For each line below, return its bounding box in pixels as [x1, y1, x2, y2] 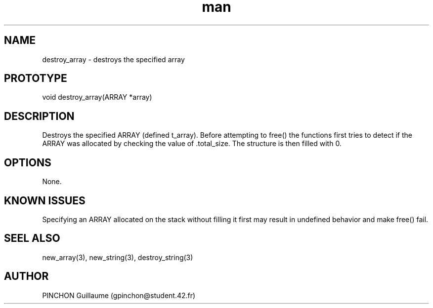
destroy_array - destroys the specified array [42, 55, 185, 64]
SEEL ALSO [4, 232, 60, 245]
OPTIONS [4, 156, 51, 169]
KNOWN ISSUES [4, 194, 86, 207]
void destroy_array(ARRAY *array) [42, 93, 152, 102]
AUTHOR [4, 270, 49, 283]
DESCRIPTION [4, 110, 75, 122]
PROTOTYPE [4, 72, 67, 85]
